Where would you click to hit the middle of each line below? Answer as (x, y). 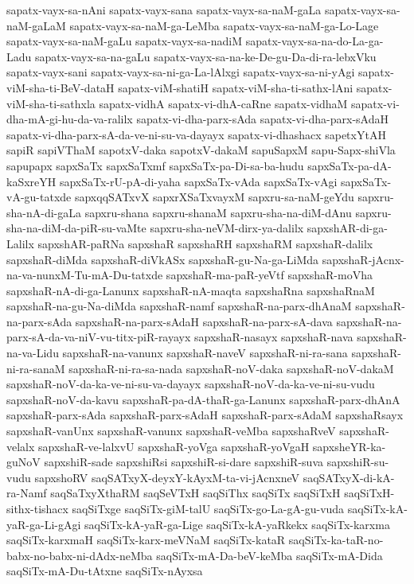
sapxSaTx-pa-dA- (350, 165)
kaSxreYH (31, 181)
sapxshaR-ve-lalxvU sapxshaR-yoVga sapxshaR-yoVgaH (174, 446)
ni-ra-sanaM (36, 368)
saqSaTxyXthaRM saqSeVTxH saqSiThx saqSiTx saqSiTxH (195, 493)
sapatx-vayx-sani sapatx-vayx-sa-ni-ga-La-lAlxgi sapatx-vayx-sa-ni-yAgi (181, 72)
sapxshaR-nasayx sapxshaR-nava (274, 337)
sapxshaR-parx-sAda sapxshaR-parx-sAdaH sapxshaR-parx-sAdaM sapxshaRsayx (205, 415)
